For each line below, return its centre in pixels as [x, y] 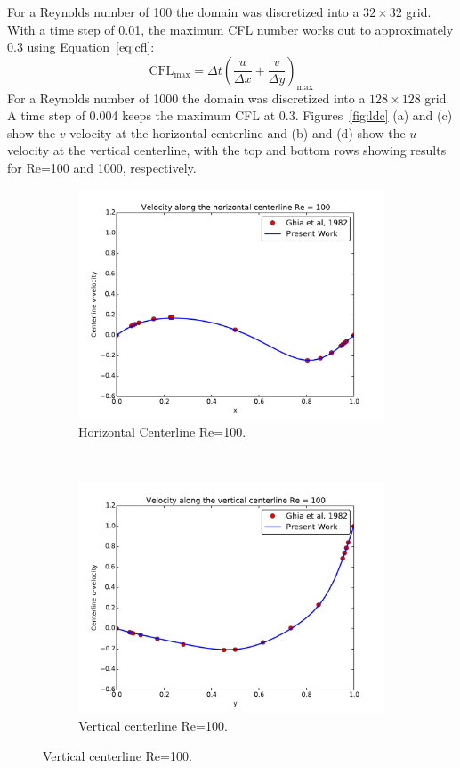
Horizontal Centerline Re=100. [162, 432]
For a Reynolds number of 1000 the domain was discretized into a [186, 98]
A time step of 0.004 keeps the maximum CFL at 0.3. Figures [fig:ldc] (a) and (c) [230, 115]
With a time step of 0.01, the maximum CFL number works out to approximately [230, 29]
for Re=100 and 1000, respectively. [102, 167]
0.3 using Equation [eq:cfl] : [81, 47]
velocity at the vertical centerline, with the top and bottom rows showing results [227, 150]
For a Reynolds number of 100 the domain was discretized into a [183, 12]
